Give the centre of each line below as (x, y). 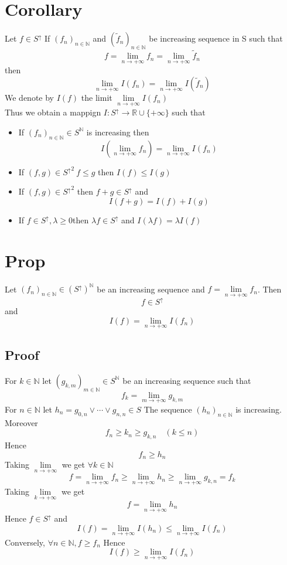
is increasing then (118, 132)
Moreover (21, 422)
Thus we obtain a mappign (53, 112)
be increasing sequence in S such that (216, 38)
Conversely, (25, 542)
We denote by (29, 98)
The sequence (168, 409)
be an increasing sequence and (151, 289)
